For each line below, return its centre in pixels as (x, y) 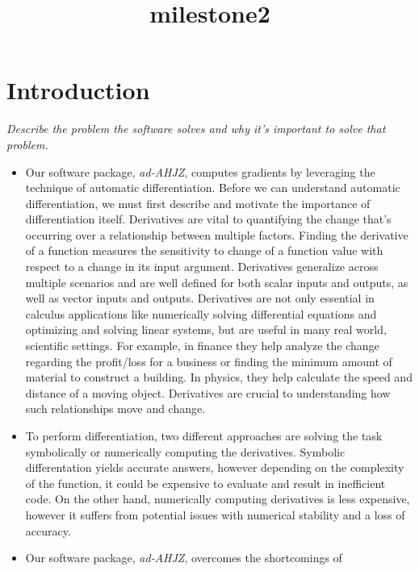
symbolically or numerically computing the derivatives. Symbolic (185, 451)
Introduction (78, 90)
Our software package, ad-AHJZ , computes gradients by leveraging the (200, 171)
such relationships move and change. (115, 408)
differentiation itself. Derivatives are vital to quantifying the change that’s (208, 219)
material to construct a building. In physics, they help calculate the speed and (219, 377)
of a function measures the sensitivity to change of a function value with (204, 250)
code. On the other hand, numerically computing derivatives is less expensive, (218, 499)
